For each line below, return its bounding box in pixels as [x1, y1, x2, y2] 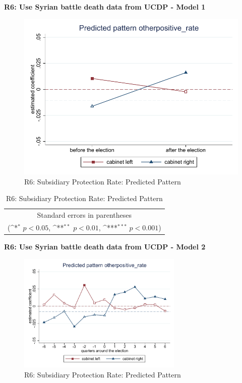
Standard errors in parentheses [37, 209, 132, 220]
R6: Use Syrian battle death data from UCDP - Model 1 [4, 2, 206, 12]
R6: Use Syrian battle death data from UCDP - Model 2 [4, 241, 206, 251]
